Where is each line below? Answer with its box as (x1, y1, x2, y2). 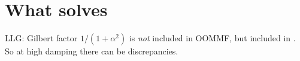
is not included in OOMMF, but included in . (129, 32, 296, 44)
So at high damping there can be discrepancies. (5, 45, 178, 57)
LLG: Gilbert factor (5, 32, 78, 44)
